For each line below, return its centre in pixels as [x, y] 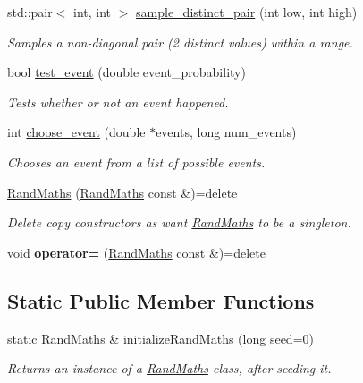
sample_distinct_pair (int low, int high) [247, 12]
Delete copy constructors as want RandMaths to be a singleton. [179, 222]
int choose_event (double [76, 132]
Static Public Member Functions [161, 300]
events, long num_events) [226, 132]
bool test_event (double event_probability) [127, 72]
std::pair [30, 12]
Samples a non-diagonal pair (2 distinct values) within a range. [180, 42]
